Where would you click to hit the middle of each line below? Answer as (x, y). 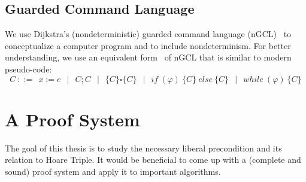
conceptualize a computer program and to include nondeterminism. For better (148, 45)
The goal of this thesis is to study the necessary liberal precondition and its (143, 148)
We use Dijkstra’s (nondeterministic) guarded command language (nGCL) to (148, 34)
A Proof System (72, 119)
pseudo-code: (28, 69)
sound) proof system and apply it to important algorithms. (113, 171)
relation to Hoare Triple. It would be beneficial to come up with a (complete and (153, 160)
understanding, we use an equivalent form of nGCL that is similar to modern (148, 57)
